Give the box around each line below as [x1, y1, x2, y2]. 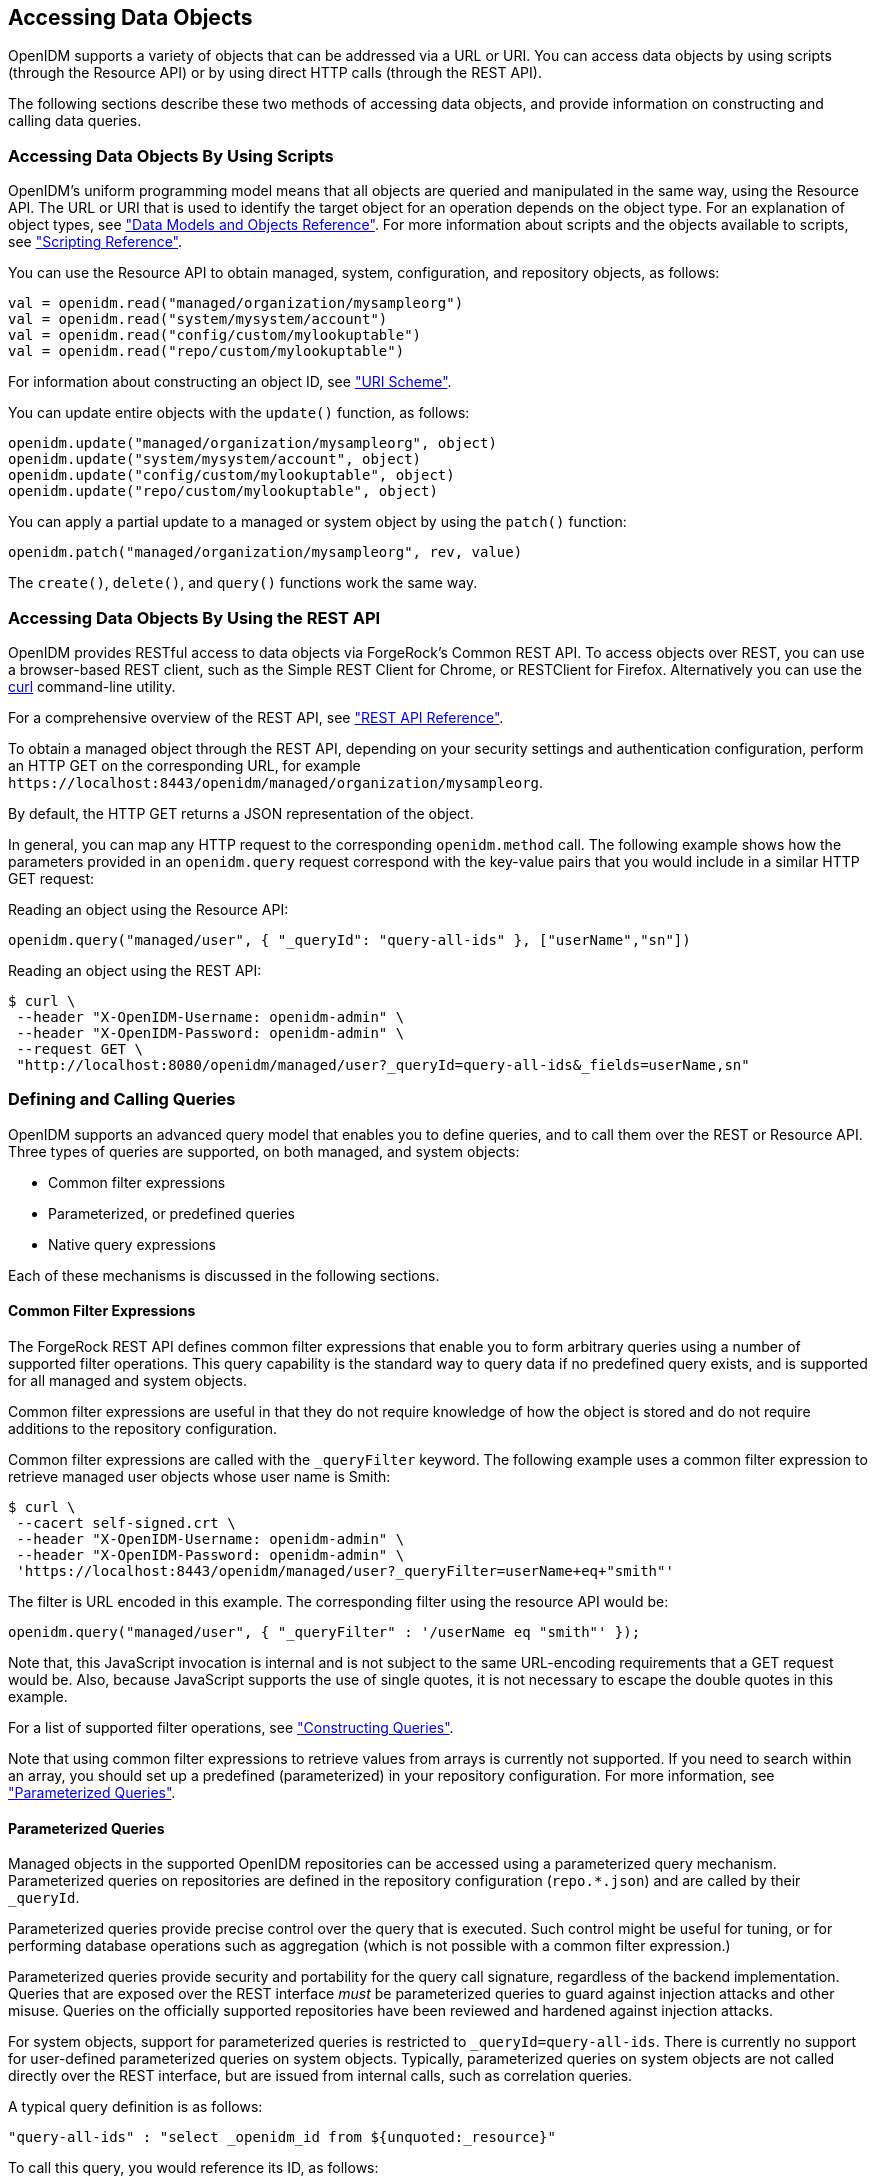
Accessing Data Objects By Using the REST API [8, 607, 381, 628]
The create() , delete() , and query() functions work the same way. [8, 574, 478, 592]
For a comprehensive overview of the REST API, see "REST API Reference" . [8, 708, 504, 726]
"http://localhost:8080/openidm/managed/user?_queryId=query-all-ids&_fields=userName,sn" [16, 1056, 750, 1073]
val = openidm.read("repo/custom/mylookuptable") [8, 343, 405, 360]
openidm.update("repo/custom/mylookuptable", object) [8, 483, 438, 500]
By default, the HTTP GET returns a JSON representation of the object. [8, 804, 474, 822]
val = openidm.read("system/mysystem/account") [8, 311, 388, 328]
